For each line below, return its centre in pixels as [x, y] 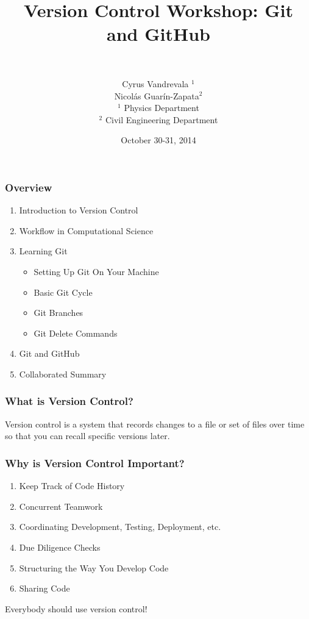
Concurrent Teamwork [61, 506]
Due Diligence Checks [60, 547]
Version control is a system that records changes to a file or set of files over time [155, 424]
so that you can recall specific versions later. [87, 436]
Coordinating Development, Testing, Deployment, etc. [120, 527]
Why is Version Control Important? [95, 463]
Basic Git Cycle [63, 292]
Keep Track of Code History [72, 486]
